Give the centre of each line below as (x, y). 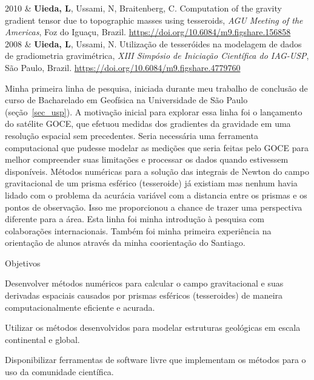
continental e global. (42, 339)
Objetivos (23, 263)
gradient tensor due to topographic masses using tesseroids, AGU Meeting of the (154, 20)
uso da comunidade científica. (59, 372)
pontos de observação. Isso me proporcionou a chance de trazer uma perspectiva (154, 207)
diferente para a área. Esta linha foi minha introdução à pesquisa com (135, 219)
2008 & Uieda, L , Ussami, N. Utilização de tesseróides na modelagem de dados (153, 43)
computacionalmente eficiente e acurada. (80, 307)
